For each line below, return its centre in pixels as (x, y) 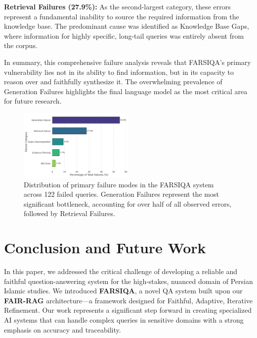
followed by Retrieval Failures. (69, 213)
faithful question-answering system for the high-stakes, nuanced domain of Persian (128, 281)
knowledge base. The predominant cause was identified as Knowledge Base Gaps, (127, 26)
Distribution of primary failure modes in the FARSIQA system (119, 184)
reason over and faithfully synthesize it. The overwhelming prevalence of (113, 82)
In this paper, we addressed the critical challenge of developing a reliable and (121, 271)
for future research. (33, 101)
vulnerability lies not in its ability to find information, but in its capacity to (119, 72)
